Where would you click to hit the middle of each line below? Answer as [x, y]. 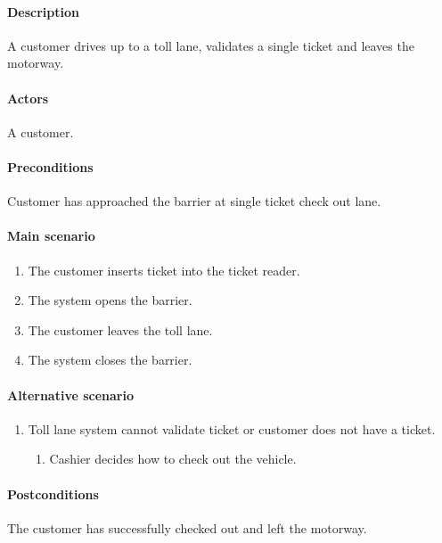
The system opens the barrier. [110, 300]
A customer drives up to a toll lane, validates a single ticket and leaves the [211, 45]
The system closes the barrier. [110, 360]
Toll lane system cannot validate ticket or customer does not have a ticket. [232, 428]
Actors [28, 98]
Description [44, 11]
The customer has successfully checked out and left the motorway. [187, 527]
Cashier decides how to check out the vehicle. [173, 459]
